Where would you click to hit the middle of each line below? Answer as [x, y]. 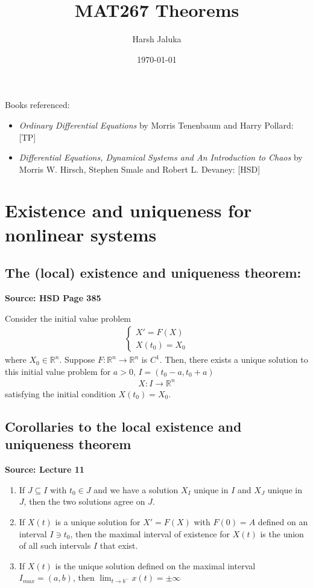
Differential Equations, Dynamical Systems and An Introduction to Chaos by [161, 157]
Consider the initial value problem [68, 318]
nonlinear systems [81, 234]
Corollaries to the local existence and [123, 426]
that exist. [119, 545]
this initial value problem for [58, 371]
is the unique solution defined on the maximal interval [155, 565]
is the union [282, 533]
